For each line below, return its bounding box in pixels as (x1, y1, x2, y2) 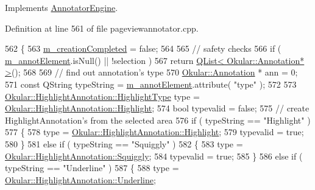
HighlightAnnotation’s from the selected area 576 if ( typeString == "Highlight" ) (5, 113, 311, 126)
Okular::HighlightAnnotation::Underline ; (5, 173, 156, 186)
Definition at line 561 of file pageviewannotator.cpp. (5, 21, 199, 34)
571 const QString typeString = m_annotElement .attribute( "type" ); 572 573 (5, 77, 297, 90)
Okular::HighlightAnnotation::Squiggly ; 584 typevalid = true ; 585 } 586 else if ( (5, 149, 303, 162)
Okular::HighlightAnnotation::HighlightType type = (5, 90, 200, 102)
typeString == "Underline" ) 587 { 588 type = (5, 161, 179, 174)
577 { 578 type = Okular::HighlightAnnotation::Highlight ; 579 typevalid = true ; (5, 125, 304, 138)
